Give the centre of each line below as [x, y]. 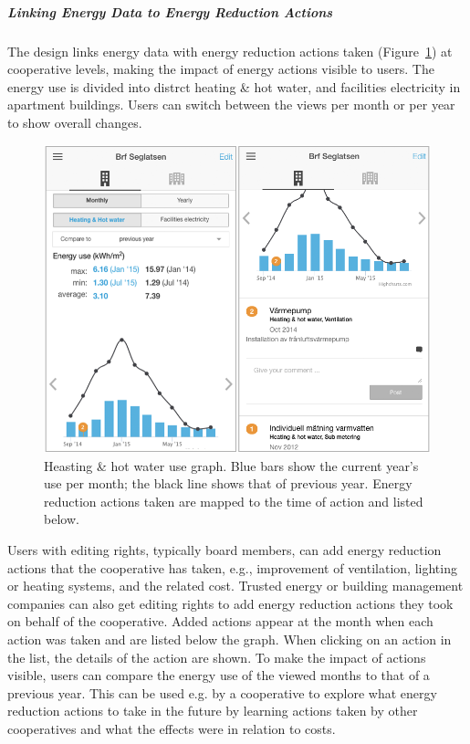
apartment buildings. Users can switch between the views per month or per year [231, 105]
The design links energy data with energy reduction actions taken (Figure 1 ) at [230, 51]
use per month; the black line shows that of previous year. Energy [228, 483]
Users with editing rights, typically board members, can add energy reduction [225, 550]
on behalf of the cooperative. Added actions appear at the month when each [220, 621]
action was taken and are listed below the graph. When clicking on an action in [230, 639]
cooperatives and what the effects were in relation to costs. [172, 728]
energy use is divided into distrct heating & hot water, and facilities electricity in [234, 86]
